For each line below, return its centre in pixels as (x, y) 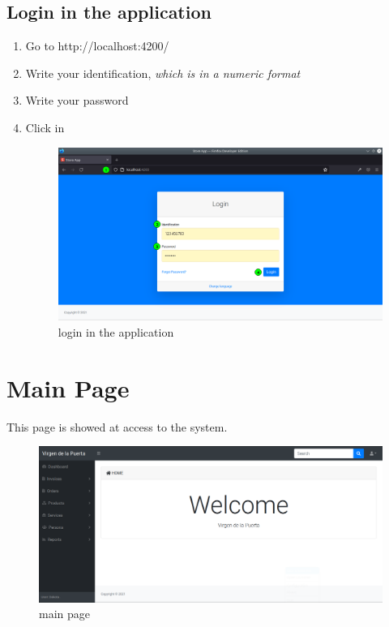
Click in (45, 127)
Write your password (77, 100)
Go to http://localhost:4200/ (97, 46)
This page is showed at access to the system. (117, 426)
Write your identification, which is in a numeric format (163, 73)
